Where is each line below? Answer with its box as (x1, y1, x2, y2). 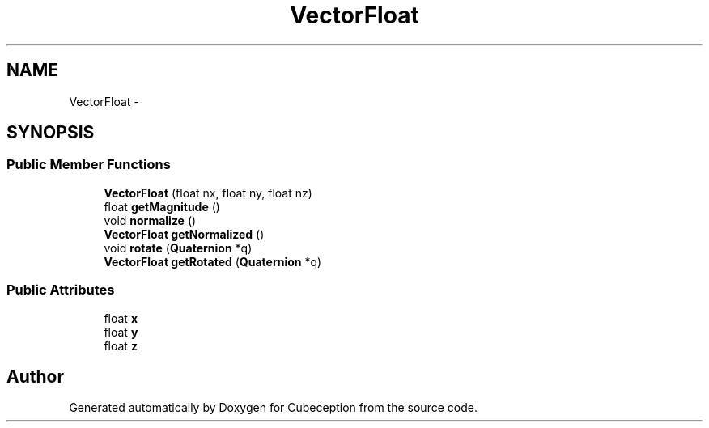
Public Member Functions (6, 156, 171, 173)
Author (6, 366, 64, 387)
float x (104, 311, 138, 325)
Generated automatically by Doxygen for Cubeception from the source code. (69, 400, 478, 415)
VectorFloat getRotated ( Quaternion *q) (104, 254, 322, 269)
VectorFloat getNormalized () (104, 227, 265, 241)
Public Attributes (6, 282, 115, 299)
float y (104, 324, 138, 339)
